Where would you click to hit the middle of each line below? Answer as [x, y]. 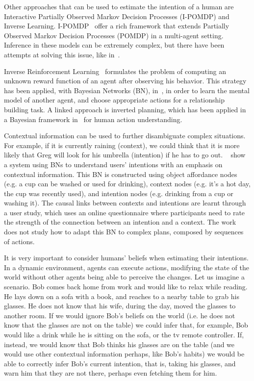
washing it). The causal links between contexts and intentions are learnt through [125, 203]
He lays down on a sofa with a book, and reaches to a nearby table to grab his [122, 296]
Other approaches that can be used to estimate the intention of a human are [119, 6]
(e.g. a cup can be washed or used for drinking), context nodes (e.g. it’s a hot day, [127, 184]
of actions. [19, 241]
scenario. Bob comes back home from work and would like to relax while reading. [126, 287]
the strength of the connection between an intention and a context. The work [120, 222]
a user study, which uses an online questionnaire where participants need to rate [125, 212]
